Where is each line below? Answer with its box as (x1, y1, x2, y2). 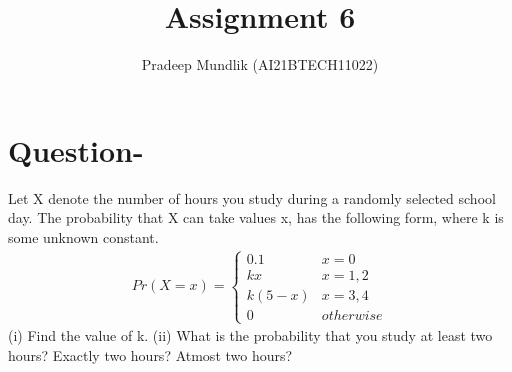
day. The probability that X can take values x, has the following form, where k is (8, 207, 504, 228)
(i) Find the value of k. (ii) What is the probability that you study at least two (8, 325, 493, 346)
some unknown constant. (8, 226, 159, 247)
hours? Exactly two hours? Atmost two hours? (8, 344, 293, 365)
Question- (8, 129, 144, 170)
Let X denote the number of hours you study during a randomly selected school (8, 187, 496, 208)
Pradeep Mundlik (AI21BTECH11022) (141, 54, 379, 75)
